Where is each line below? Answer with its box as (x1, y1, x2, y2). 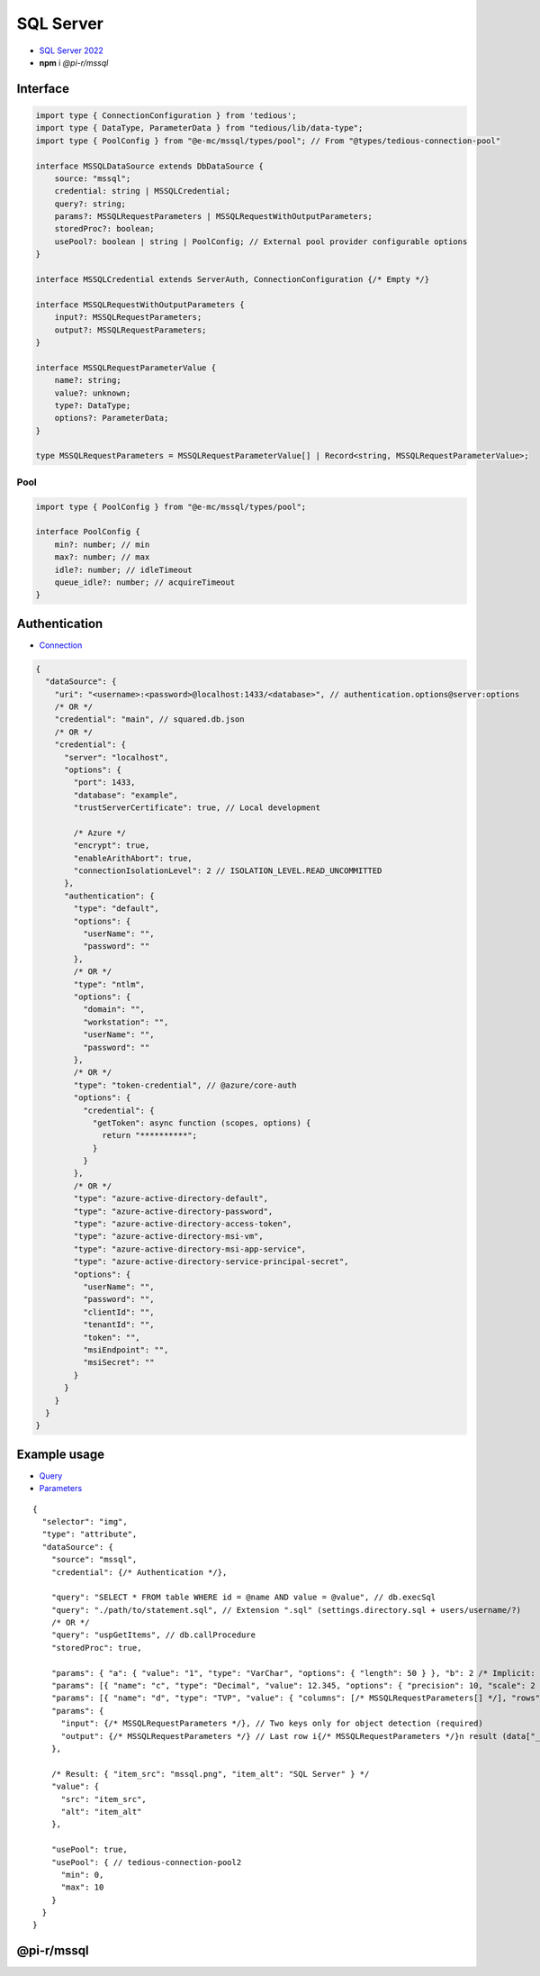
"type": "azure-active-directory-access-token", (73, 1219, 292, 1229)
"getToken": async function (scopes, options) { (92, 1117, 311, 1128)
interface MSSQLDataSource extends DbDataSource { (35, 160, 265, 171)
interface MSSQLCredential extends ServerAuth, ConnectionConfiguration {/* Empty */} (35, 275, 430, 285)
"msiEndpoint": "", (82, 1344, 169, 1355)
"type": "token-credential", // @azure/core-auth (73, 1079, 297, 1090)
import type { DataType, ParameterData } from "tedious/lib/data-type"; (35, 123, 364, 133)
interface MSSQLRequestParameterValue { (35, 362, 216, 373)
